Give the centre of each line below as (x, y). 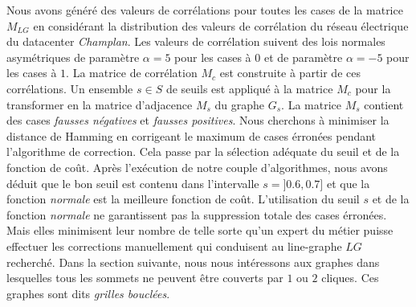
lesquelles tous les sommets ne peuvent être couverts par (145, 278)
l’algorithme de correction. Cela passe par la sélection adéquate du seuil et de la (203, 151)
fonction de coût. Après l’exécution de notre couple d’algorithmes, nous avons (197, 167)
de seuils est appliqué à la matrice (249, 88)
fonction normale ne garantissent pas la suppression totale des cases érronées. (197, 214)
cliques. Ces (350, 278)
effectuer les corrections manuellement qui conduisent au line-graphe (174, 246)
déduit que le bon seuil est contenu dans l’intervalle (133, 183)
